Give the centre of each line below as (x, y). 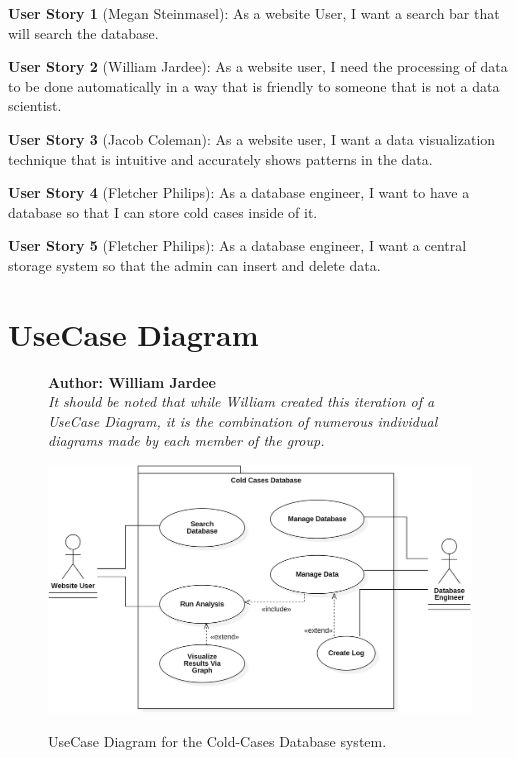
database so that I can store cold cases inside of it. (163, 211)
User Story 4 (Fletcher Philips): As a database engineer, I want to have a (239, 192)
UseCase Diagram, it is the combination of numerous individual (243, 420)
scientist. (35, 105)
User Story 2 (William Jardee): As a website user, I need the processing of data (258, 66)
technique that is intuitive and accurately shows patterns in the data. (220, 158)
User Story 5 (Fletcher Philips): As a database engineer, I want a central (237, 245)
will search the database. (83, 32)
